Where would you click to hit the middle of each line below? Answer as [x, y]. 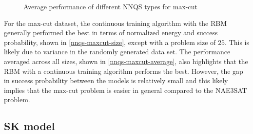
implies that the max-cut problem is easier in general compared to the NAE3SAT [126, 90]
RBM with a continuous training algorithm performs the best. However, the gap [124, 71]
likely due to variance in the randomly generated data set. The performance [117, 52]
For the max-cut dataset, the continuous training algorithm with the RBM [116, 23]
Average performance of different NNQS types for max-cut [110, 6]
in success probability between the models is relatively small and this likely [116, 80]
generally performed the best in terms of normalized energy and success [111, 33]
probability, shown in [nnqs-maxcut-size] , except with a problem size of [110, 42]
